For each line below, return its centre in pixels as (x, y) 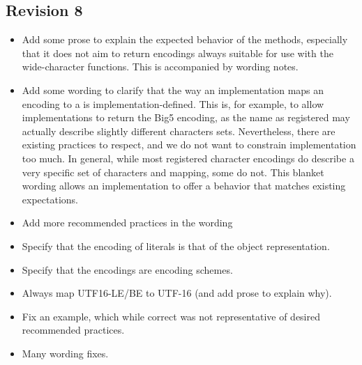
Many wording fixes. (65, 353)
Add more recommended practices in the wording (127, 223)
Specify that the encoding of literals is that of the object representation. (176, 246)
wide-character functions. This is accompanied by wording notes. (160, 67)
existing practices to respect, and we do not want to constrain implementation (189, 145)
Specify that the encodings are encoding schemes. (127, 269)
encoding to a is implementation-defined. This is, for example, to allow (173, 103)
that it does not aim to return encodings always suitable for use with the (178, 53)
